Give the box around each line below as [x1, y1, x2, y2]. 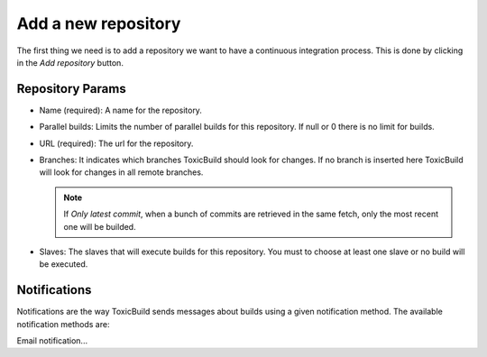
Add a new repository [16, 14, 181, 33]
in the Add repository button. [16, 57, 124, 68]
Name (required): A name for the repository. [39, 105, 203, 115]
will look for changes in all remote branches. [39, 167, 204, 178]
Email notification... [16, 335, 88, 346]
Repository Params [16, 81, 126, 96]
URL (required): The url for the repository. [39, 138, 194, 149]
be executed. [39, 259, 88, 270]
